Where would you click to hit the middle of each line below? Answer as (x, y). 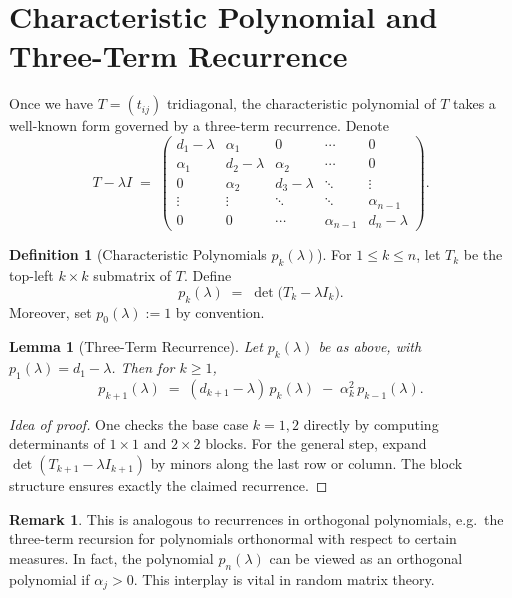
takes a (474, 103)
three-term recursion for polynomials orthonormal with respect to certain (233, 538)
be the (483, 254)
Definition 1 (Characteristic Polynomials (138, 254)
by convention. (220, 311)
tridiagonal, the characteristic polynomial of (301, 103)
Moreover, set (50, 311)
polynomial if (49, 578)
